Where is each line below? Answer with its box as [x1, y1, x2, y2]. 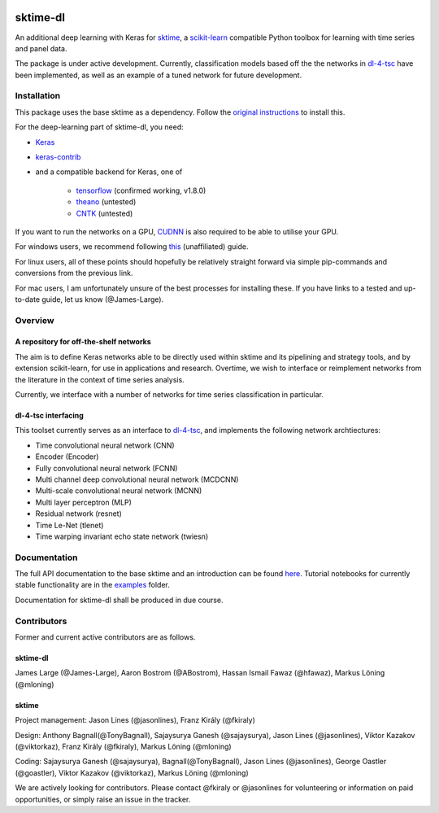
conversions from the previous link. [15, 269, 133, 278]
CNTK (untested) [76, 208, 133, 218]
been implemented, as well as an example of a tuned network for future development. [15, 70, 302, 80]
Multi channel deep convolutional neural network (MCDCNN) [35, 474, 239, 484]
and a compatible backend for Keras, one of [35, 167, 183, 177]
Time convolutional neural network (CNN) [35, 440, 175, 450]
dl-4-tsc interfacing [15, 411, 85, 421]
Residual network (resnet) [35, 509, 122, 518]
